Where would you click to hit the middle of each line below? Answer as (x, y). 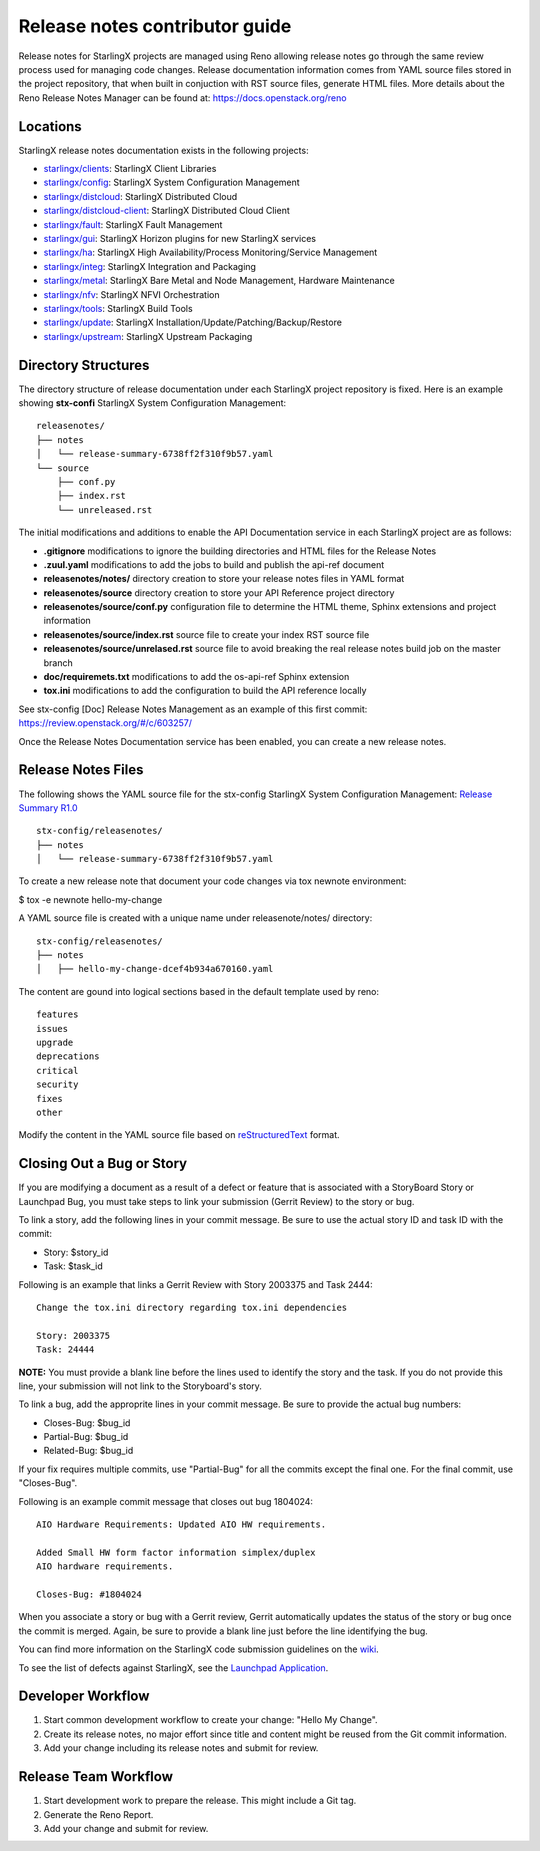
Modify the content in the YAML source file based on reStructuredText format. (179, 1135)
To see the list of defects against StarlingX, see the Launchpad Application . (173, 1667)
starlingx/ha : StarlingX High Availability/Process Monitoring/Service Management (210, 252)
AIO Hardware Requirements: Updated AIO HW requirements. (181, 1524)
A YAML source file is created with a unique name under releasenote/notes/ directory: (195, 918)
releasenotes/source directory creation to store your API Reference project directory (219, 592)
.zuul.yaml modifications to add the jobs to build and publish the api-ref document (214, 564)
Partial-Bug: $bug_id (86, 1437)
